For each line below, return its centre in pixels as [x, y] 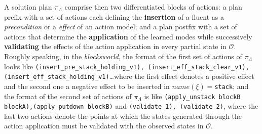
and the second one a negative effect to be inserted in [87, 86]
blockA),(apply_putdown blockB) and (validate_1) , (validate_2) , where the [131, 106]
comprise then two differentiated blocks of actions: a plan [153, 7]
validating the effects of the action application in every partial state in [115, 46]
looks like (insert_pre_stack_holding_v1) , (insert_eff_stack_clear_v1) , [127, 66]
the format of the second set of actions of [68, 96]
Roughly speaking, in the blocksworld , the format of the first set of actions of [123, 56]
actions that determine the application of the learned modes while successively [128, 36]
